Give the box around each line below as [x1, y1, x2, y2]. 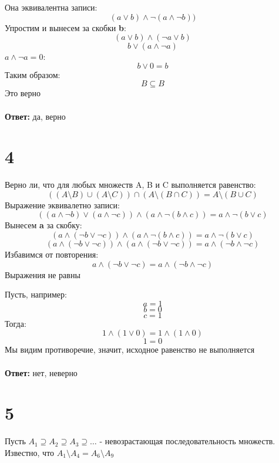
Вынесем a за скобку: [5, 219, 82, 231]
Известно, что [5, 446, 55, 458]
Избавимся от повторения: [5, 248, 99, 261]
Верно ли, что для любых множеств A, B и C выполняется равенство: [5, 178, 256, 191]
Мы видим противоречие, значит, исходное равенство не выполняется [5, 343, 255, 356]
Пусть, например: [5, 288, 67, 300]
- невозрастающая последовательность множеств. [99, 435, 275, 447]
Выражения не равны [5, 268, 80, 280]
